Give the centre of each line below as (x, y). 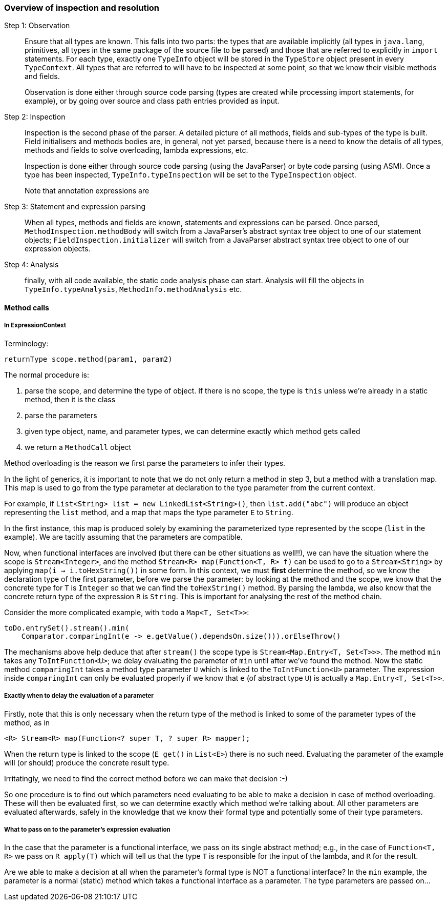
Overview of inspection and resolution (82, 8)
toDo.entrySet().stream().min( (67, 628)
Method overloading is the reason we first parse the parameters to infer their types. (145, 463)
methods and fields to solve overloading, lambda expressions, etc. (136, 150)
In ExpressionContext (35, 326)
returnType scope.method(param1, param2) (88, 359)
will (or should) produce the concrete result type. (87, 762)
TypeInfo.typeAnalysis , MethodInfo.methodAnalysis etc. (133, 289)
